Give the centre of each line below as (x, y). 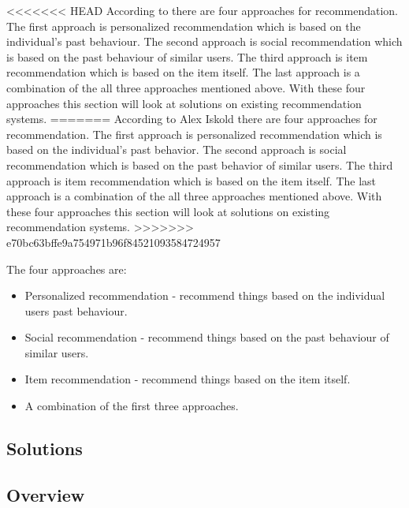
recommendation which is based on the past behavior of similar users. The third (200, 164)
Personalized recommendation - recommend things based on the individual (205, 295)
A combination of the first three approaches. (132, 406)
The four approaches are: (67, 269)
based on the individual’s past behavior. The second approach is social (177, 149)
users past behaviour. (76, 310)
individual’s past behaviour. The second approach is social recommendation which (204, 41)
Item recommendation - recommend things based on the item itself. (188, 379)
